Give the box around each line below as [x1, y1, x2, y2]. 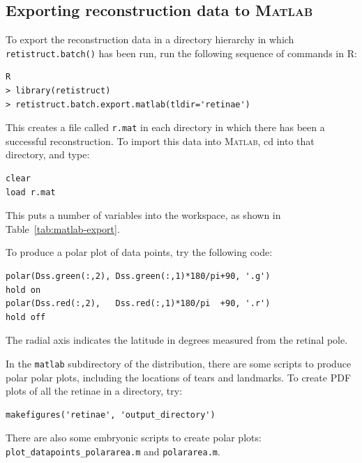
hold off [6, 312, 46, 322]
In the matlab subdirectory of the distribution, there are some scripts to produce [6, 356, 352, 371]
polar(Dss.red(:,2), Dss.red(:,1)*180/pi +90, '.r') [6, 298, 271, 309]
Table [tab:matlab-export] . [6, 221, 120, 236]
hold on [6, 284, 41, 295]
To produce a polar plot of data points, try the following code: [6, 245, 273, 259]
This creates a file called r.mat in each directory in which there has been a [6, 120, 325, 135]
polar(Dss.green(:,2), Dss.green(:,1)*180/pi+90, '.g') [6, 271, 271, 282]
